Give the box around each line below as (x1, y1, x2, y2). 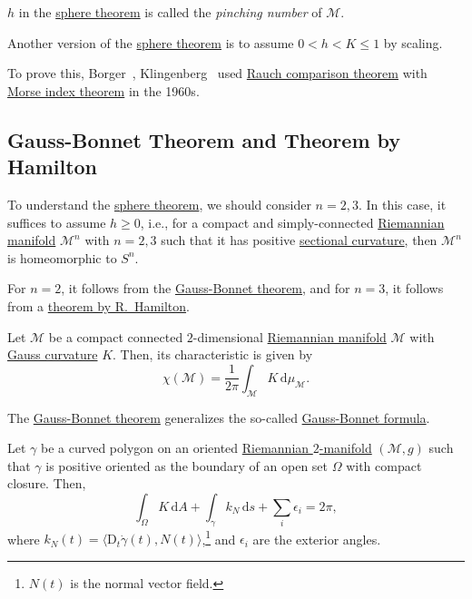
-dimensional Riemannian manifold (192, 327, 387, 346)
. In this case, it (358, 194, 447, 213)
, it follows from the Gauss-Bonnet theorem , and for (61, 279, 350, 298)
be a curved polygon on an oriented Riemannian (41, 438, 310, 457)
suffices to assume (7, 212, 106, 231)
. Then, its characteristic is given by (113, 345, 313, 364)
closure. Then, (7, 474, 86, 493)
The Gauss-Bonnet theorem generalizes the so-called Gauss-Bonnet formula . (7, 408, 430, 427)
